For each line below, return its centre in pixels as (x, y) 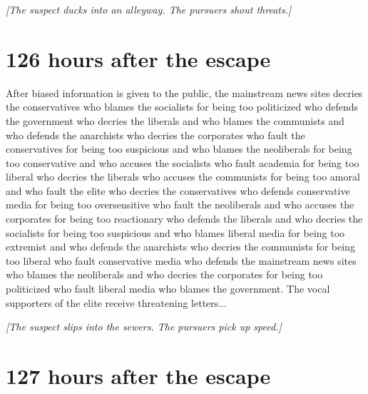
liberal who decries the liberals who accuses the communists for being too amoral (183, 177)
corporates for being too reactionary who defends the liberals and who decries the (184, 219)
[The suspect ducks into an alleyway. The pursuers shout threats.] (149, 9)
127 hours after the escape (138, 375)
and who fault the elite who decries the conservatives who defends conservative (178, 190)
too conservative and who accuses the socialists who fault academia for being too (183, 162)
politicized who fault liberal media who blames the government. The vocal (168, 289)
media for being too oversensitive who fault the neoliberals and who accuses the (180, 204)
